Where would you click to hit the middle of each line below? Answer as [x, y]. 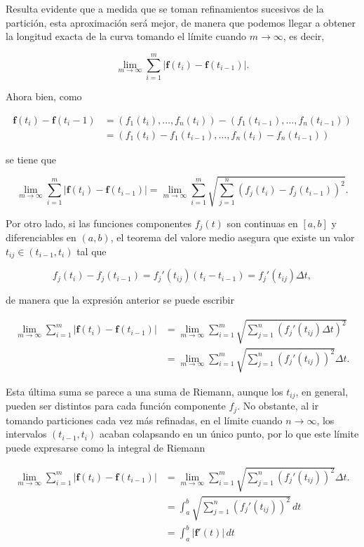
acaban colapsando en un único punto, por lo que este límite [229, 434]
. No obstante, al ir [278, 406]
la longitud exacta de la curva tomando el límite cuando [126, 36]
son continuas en [262, 223]
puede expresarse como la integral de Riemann [106, 448]
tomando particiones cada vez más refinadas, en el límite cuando [144, 420]
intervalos [26, 434]
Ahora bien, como [44, 96]
